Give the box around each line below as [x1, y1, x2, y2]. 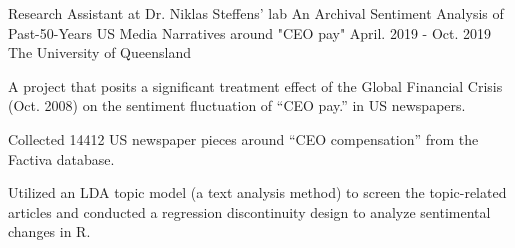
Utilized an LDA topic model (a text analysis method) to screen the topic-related [8, 182, 507, 203]
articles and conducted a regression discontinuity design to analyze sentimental [8, 201, 491, 222]
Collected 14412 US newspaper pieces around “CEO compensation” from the [8, 128, 479, 149]
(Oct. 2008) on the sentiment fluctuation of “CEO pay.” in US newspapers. [8, 95, 466, 116]
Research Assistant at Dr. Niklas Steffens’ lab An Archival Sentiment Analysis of [8, 3, 504, 23]
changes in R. [8, 221, 91, 242]
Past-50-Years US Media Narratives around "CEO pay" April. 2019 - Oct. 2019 [8, 22, 492, 43]
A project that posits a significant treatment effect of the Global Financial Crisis [8, 75, 503, 96]
